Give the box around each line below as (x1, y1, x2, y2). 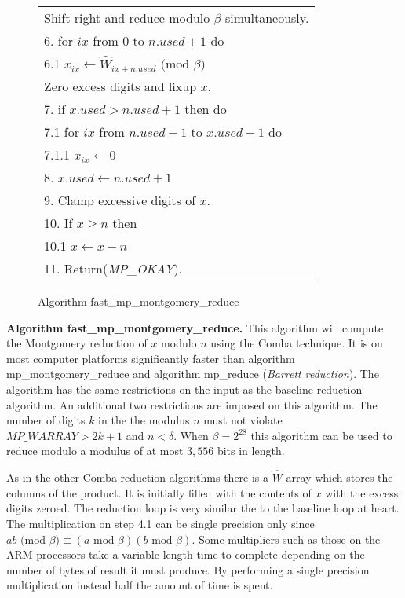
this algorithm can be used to (250, 427, 392, 443)
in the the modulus (98, 412, 190, 428)
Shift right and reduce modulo (44, 9, 210, 27)
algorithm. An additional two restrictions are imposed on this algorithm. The (6, 396, 378, 413)
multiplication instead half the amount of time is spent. (6, 577, 273, 593)
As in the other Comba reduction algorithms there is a (6, 469, 269, 486)
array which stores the (286, 469, 393, 486)
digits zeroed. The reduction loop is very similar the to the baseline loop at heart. (6, 500, 400, 516)
